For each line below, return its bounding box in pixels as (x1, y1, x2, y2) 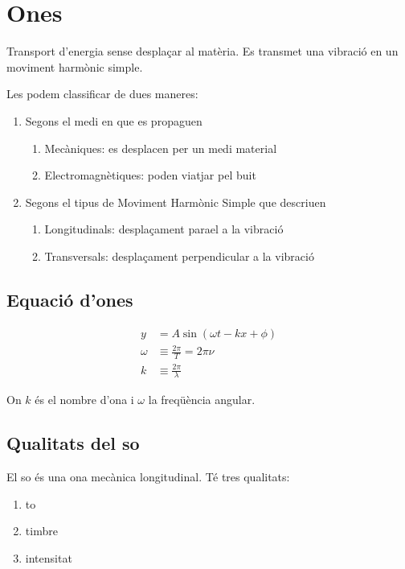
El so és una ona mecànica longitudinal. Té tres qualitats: (6, 468, 290, 485)
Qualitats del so (6, 431, 140, 456)
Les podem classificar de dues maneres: (6, 85, 198, 102)
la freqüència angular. (148, 391, 256, 408)
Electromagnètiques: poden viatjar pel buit (44, 167, 256, 183)
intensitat (25, 550, 72, 567)
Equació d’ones (6, 287, 133, 311)
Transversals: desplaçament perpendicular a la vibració (44, 247, 314, 264)
